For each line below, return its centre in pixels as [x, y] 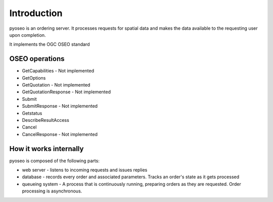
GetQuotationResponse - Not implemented [66, 92]
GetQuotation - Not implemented [56, 85]
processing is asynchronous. [52, 191]
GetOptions [34, 78]
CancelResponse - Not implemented [60, 134]
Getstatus [32, 113]
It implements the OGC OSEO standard [50, 44]
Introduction [36, 13]
